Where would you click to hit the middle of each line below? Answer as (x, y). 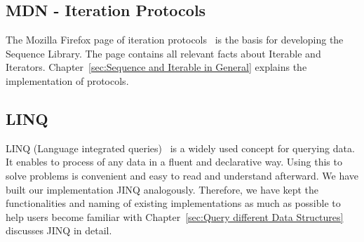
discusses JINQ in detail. (59, 230)
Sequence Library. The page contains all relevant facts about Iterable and (163, 53)
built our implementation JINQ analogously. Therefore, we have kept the (162, 189)
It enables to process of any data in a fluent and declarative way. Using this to (174, 162)
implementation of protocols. (67, 80)
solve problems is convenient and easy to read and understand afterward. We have (182, 175)
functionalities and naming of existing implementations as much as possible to (173, 203)
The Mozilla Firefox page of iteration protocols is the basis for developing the (175, 40)
